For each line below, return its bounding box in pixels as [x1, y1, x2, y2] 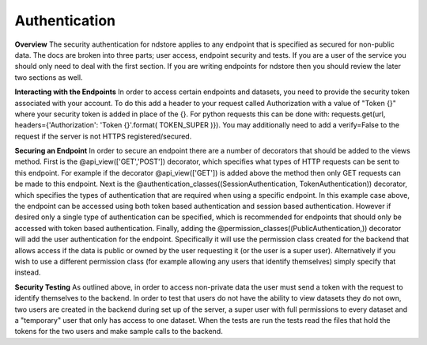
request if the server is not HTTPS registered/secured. [14, 131, 192, 141]
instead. [14, 267, 41, 277]
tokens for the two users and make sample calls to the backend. [14, 327, 223, 336]
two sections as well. [14, 72, 83, 82]
